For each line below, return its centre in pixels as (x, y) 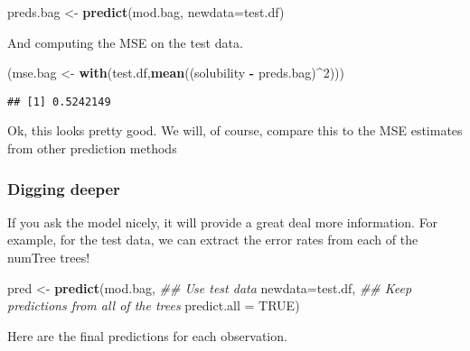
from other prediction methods (92, 148)
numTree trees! (49, 258)
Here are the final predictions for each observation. (147, 335)
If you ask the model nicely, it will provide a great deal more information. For (223, 222)
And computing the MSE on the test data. (125, 42)
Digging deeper (64, 188)
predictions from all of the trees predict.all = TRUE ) (154, 305)
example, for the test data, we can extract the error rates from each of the (213, 240)
